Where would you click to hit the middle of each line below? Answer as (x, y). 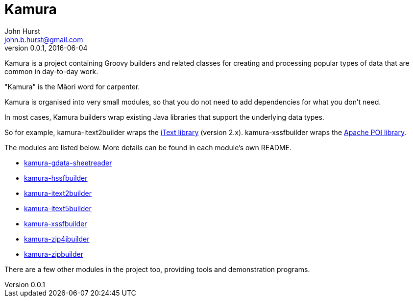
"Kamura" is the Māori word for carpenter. (72, 86)
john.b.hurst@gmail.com (44, 39)
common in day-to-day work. (51, 71)
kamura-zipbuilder (54, 254)
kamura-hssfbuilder (56, 178)
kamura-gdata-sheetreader (68, 163)
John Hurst (22, 31)
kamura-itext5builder (58, 208)
